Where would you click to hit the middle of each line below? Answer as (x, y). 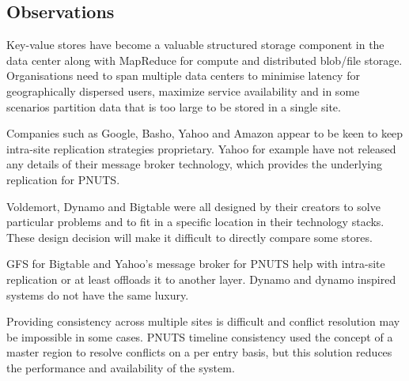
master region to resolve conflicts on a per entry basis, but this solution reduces (199, 352)
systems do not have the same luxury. (98, 294)
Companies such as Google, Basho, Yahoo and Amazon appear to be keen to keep (205, 133)
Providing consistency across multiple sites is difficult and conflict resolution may (203, 321)
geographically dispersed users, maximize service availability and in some (183, 91)
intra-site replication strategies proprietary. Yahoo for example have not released (201, 148)
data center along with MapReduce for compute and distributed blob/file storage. (204, 60)
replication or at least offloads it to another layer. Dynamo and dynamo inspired (201, 279)
